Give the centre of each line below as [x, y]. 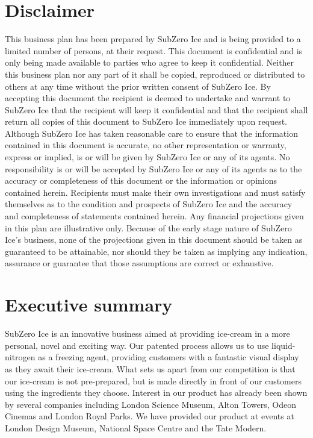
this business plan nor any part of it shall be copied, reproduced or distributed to [155, 74]
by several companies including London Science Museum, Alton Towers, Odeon [150, 404]
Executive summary [89, 305]
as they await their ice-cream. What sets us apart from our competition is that [150, 368]
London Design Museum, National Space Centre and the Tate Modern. [136, 427]
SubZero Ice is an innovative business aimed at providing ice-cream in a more [147, 333]
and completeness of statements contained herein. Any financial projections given [154, 216]
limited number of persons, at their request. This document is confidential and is [154, 50]
